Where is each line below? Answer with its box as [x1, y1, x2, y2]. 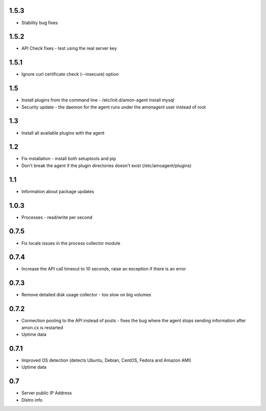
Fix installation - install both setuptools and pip [21, 156, 116, 162]
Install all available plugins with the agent [21, 130, 105, 136]
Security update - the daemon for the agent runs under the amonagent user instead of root [21, 104, 206, 110]
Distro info [21, 397, 43, 403]
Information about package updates [21, 188, 95, 194]
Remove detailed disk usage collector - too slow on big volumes [21, 292, 151, 298]
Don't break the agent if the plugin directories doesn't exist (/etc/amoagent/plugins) [21, 163, 192, 169]
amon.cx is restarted [21, 324, 64, 330]
